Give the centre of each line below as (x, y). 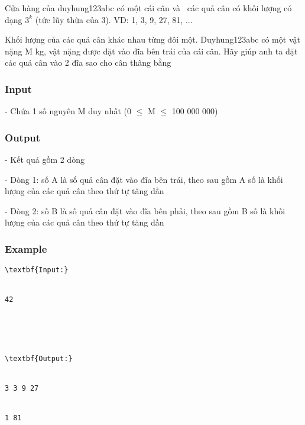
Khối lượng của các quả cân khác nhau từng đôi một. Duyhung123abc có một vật (152, 39)
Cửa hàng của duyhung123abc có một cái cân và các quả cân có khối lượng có (148, 8)
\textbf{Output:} (39, 359)
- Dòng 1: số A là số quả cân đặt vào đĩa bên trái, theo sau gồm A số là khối (144, 179)
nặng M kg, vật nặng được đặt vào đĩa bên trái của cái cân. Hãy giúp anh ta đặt (151, 51)
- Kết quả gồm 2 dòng (45, 159)
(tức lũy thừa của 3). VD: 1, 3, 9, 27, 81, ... (114, 19)
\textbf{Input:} (37, 270)
